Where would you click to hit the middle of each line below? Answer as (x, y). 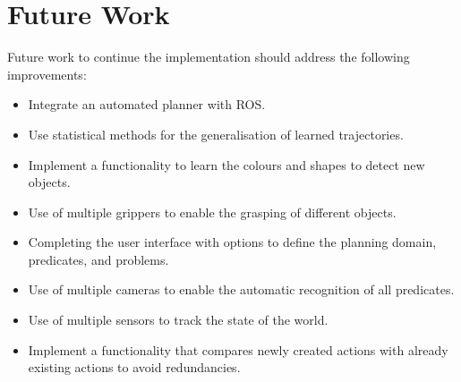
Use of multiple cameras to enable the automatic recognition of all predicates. (241, 289)
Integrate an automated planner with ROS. (147, 104)
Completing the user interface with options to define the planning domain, (232, 242)
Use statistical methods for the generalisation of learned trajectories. (216, 134)
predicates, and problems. (98, 259)
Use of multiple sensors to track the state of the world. (178, 320)
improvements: (47, 74)
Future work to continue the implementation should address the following (209, 57)
